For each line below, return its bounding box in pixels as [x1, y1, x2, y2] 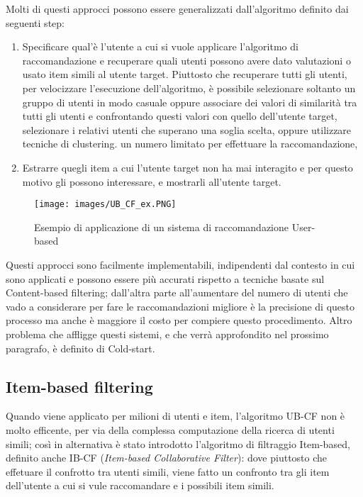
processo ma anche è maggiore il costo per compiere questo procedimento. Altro [6, 313, 352, 328]
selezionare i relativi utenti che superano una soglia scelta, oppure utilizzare [22, 122, 352, 137]
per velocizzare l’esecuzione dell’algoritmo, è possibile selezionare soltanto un [22, 80, 356, 95]
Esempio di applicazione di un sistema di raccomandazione [34, 219, 289, 234]
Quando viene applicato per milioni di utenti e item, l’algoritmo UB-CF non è [6, 408, 345, 423]
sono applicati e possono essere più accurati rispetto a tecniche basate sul [6, 271, 325, 286]
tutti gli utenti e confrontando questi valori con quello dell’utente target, [22, 108, 337, 123]
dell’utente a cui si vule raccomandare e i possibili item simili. [6, 478, 274, 493]
